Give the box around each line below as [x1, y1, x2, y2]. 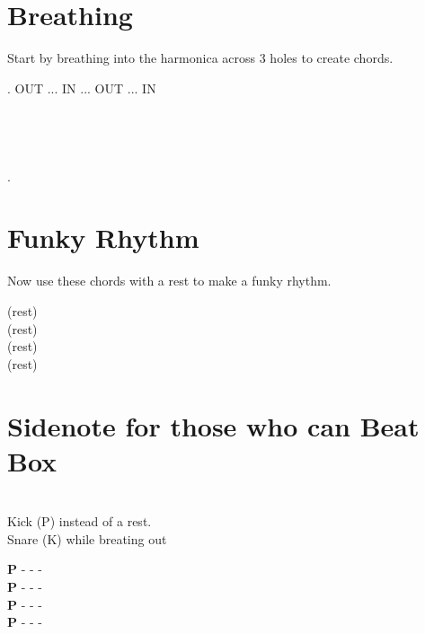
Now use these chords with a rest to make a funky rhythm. [7, 271, 332, 290]
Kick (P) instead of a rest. [7, 512, 152, 531]
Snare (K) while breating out [7, 529, 167, 548]
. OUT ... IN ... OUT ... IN [7, 78, 156, 97]
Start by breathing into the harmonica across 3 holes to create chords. [7, 48, 394, 67]
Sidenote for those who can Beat [7, 407, 420, 444]
